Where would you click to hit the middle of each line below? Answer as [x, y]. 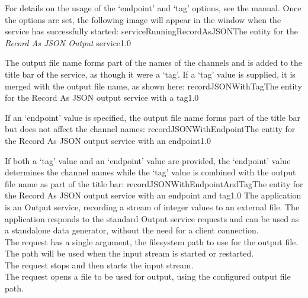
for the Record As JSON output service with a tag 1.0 [102, 97]
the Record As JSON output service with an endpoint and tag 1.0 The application [153, 195]
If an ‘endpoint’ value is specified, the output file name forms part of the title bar [153, 117]
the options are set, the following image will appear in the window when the [143, 19]
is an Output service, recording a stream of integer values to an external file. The [152, 206]
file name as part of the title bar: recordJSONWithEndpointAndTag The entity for [154, 183]
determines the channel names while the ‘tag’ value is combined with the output [150, 172]
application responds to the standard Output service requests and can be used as [152, 218]
